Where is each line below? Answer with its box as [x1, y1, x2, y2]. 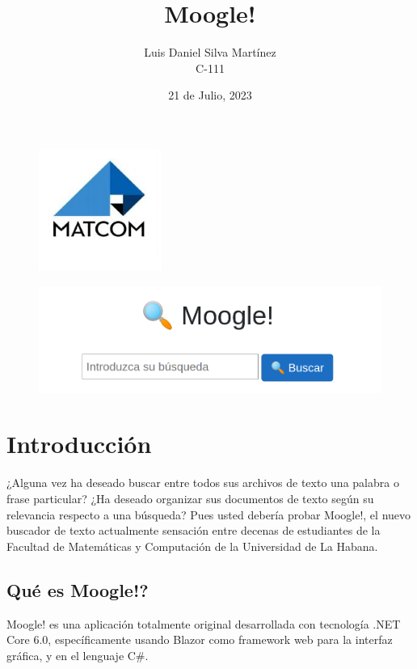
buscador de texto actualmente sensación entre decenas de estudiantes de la [6, 522, 381, 539]
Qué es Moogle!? [6, 577, 149, 602]
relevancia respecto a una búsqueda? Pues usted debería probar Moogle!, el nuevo [6, 506, 411, 523]
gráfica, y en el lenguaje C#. [6, 646, 149, 663]
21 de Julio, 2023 [168, 87, 252, 104]
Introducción [6, 427, 152, 460]
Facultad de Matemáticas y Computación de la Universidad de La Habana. [6, 537, 378, 554]
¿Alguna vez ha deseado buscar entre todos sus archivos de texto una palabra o [6, 474, 399, 491]
